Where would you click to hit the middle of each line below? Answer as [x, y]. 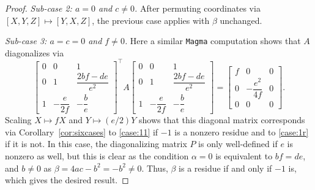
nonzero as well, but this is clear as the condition [97, 155]
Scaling [18, 120]
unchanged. [241, 20]
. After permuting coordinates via [197, 8]
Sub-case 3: [26, 41]
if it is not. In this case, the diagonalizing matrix [96, 144]
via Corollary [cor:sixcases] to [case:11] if [82, 131]
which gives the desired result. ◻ [67, 180]
